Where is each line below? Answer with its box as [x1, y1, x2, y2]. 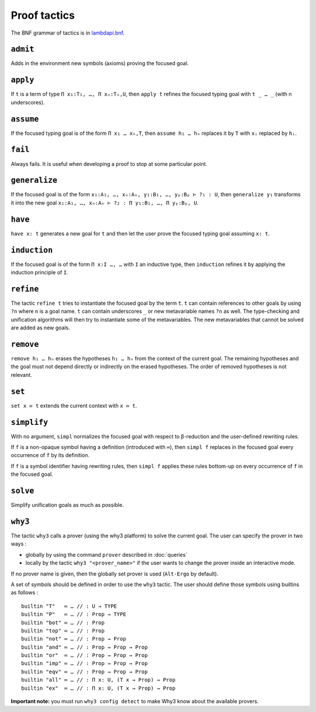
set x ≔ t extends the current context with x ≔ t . [11, 402, 138, 409]
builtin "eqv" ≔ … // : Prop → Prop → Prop [21, 668, 148, 675]
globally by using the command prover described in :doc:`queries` [25, 551, 187, 558]
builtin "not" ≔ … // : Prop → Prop [21, 636, 126, 642]
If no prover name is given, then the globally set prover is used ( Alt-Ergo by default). [11, 570, 219, 577]
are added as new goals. [11, 324, 70, 331]
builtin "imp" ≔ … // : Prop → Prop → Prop [21, 660, 148, 667]
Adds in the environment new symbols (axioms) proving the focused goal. [11, 60, 189, 67]
